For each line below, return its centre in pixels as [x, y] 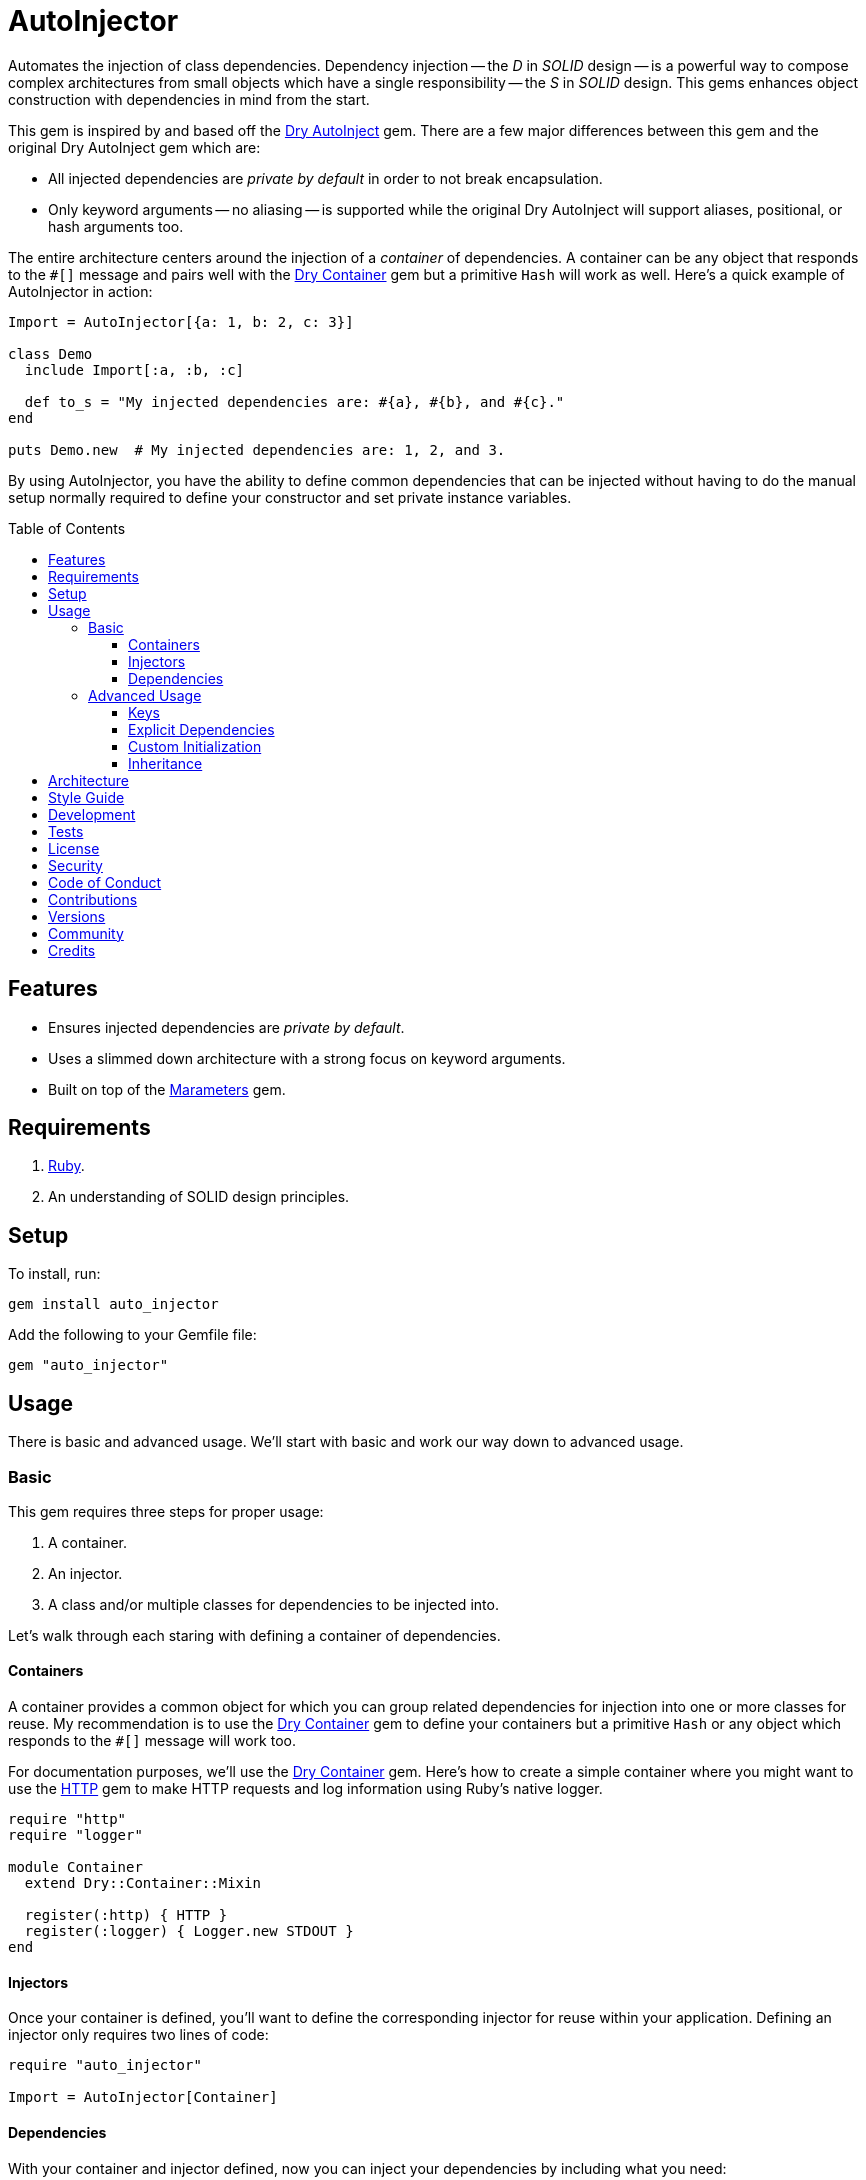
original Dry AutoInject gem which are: [134, 147]
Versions [77, 916]
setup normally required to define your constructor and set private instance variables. [290, 497]
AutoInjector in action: [80, 291]
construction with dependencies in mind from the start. [189, 99]
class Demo [50, 353]
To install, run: [54, 1274]
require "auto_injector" [105, 2065]
